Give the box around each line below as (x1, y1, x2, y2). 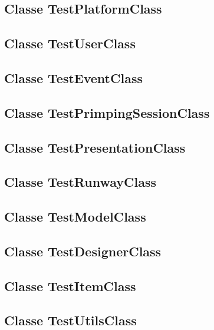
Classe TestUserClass (4, 34, 136, 52)
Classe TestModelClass (4, 207, 146, 226)
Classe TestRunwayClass (4, 173, 157, 191)
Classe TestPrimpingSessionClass (4, 103, 210, 121)
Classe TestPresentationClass (4, 138, 186, 156)
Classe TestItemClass (4, 276, 136, 295)
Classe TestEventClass (4, 68, 143, 87)
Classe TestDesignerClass (4, 242, 162, 260)
